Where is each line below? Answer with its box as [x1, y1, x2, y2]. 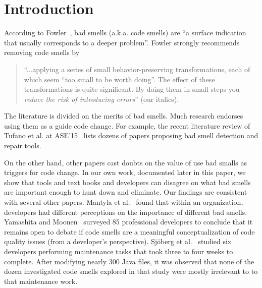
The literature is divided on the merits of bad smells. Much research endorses [4, 110, 243, 121]
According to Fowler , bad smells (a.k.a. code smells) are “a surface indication [4, 27, 246, 38]
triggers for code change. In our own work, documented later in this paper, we [4, 167, 246, 178]
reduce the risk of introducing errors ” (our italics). [24, 93, 179, 104]
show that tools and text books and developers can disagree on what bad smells [4, 177, 251, 187]
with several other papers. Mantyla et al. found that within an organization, [4, 197, 243, 207]
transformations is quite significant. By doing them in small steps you [24, 84, 240, 94]
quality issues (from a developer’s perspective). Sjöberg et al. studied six [4, 236, 232, 247]
